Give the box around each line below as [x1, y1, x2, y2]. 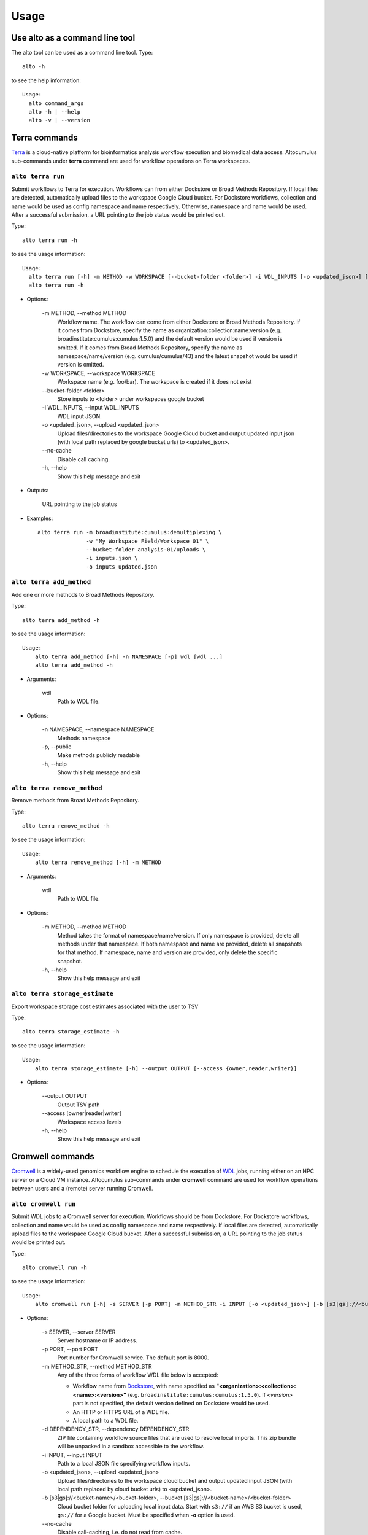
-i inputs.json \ [86, 554, 138, 562]
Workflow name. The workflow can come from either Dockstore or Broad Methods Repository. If [57, 318, 301, 325]
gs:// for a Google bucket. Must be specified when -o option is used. [57, 1511, 236, 1519]
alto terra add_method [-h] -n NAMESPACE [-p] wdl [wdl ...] [34, 653, 223, 660]
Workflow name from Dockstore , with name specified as [72, 1382, 215, 1390]
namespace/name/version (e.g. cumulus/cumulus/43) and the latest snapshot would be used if [57, 352, 297, 360]
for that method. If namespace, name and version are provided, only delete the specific [57, 949, 278, 956]
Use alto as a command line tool [11, 33, 136, 43]
